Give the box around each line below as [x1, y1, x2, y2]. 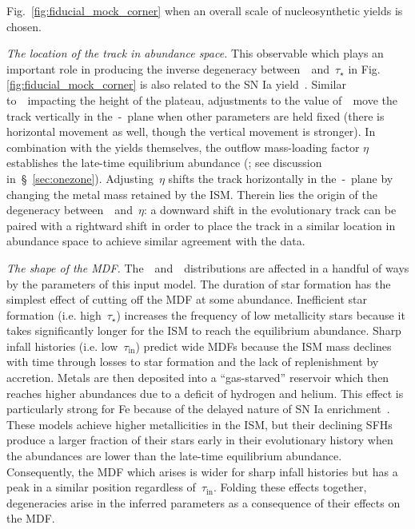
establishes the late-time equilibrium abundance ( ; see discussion [6, 154, 322, 171]
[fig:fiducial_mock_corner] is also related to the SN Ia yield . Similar [6, 76, 347, 93]
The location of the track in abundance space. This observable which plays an [6, 45, 384, 62]
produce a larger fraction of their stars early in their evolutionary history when [6, 432, 393, 448]
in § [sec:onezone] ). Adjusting [6, 169, 154, 186]
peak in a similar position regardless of [6, 479, 196, 495]
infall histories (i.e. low [6, 337, 118, 354]
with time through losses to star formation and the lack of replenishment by [6, 353, 379, 370]
